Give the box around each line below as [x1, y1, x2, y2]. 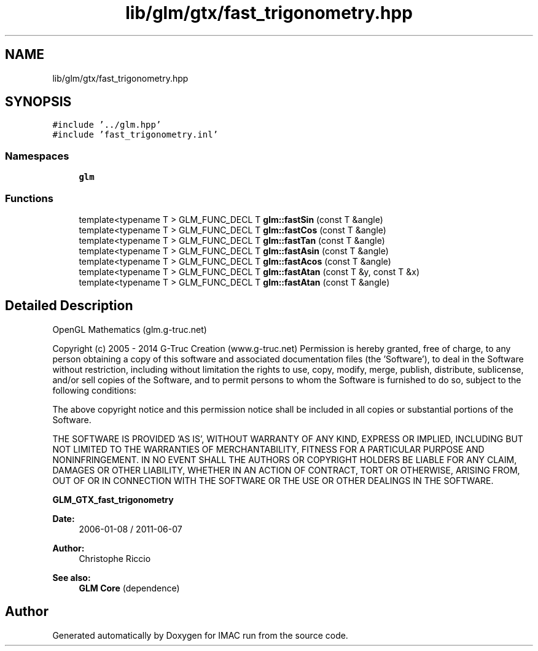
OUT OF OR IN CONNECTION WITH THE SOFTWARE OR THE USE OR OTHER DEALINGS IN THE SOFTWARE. [52, 475, 494, 486]
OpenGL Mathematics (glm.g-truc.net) [52, 324, 207, 335]
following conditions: [52, 384, 136, 396]
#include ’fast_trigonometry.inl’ [52, 130, 219, 140]
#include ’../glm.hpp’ [52, 120, 162, 130]
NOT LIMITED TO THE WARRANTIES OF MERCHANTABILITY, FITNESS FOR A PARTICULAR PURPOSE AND [52, 443, 485, 454]
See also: [52, 572, 91, 583]
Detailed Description [5, 298, 133, 314]
